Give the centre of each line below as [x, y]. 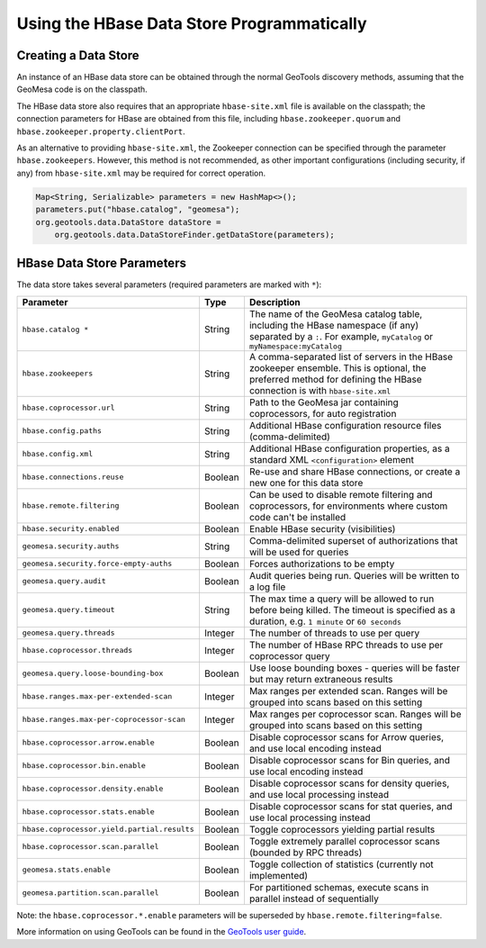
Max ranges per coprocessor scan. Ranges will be [355, 714]
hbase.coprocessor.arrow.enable [88, 743]
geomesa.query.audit [64, 581]
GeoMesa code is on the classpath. [82, 89]
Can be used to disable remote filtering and [341, 494]
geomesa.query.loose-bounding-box [93, 674]
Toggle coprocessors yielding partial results [342, 829]
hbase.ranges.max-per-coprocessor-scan [104, 720]
